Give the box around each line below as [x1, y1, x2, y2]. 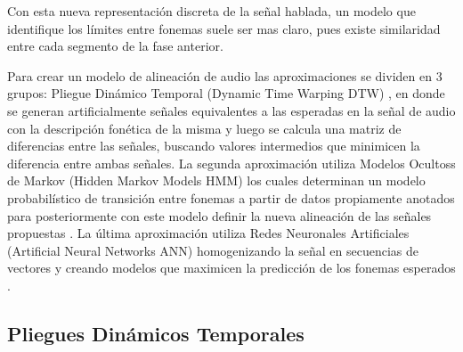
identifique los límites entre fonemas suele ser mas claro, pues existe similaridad [7, 19, 441, 37]
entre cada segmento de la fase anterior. [7, 37, 223, 55]
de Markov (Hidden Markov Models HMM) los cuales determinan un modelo [7, 171, 426, 190]
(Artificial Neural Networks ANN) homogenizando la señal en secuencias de [7, 241, 418, 259]
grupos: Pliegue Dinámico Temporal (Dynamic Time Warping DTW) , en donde [7, 84, 445, 102]
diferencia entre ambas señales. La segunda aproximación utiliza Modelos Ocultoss [7, 153, 456, 172]
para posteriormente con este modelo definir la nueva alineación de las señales [7, 206, 432, 225]
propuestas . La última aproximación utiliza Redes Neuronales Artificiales [7, 224, 410, 242]
